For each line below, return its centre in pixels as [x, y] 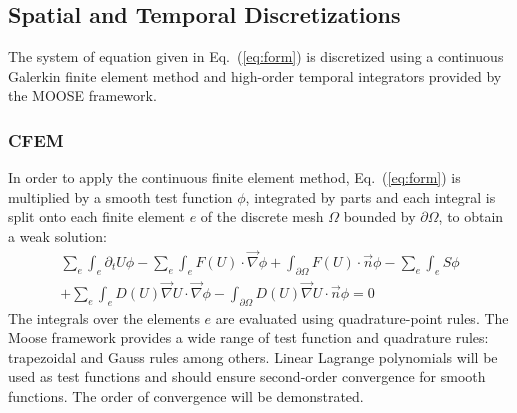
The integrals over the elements [104, 317]
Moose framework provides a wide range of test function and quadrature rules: [248, 337]
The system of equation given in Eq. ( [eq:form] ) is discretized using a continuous [256, 56]
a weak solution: [57, 235]
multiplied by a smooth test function [120, 196]
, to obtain [471, 216]
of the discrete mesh [262, 216]
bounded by [379, 216]
